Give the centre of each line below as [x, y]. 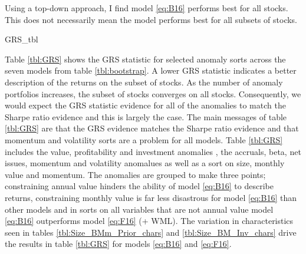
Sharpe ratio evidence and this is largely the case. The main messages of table [146, 116]
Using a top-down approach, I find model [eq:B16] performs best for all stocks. [147, 8]
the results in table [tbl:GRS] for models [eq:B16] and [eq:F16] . [118, 244]
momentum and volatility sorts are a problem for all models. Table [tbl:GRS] [144, 139]
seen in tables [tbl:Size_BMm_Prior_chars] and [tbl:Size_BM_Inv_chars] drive [151, 232]
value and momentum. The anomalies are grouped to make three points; [135, 174]
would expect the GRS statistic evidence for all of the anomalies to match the [145, 105]
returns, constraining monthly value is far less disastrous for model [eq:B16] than [151, 197]
